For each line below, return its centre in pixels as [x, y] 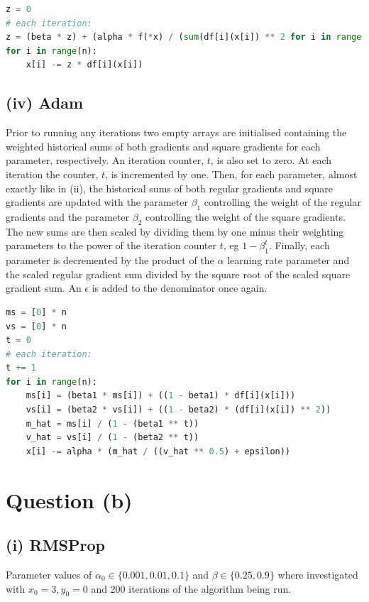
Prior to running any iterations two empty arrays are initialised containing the [176, 132]
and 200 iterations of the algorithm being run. [191, 588]
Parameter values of [49, 575]
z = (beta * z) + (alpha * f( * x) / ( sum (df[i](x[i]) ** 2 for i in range [184, 37]
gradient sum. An [44, 288]
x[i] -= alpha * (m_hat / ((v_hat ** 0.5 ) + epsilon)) [158, 451]
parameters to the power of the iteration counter [111, 245]
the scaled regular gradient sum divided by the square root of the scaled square [178, 274]
